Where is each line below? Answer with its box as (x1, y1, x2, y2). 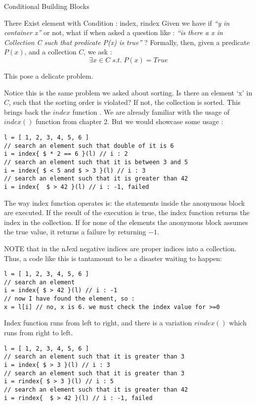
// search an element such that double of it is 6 (4, 142, 174, 149)
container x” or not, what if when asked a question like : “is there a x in (4, 27, 223, 38)
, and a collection (24, 46, 77, 57)
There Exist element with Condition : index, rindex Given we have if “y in (4, 17, 230, 28)
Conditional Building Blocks (4, 1, 89, 11)
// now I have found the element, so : (4, 295, 135, 303)
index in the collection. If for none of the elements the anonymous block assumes (4, 217, 248, 227)
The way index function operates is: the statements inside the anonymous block (4, 197, 245, 208)
